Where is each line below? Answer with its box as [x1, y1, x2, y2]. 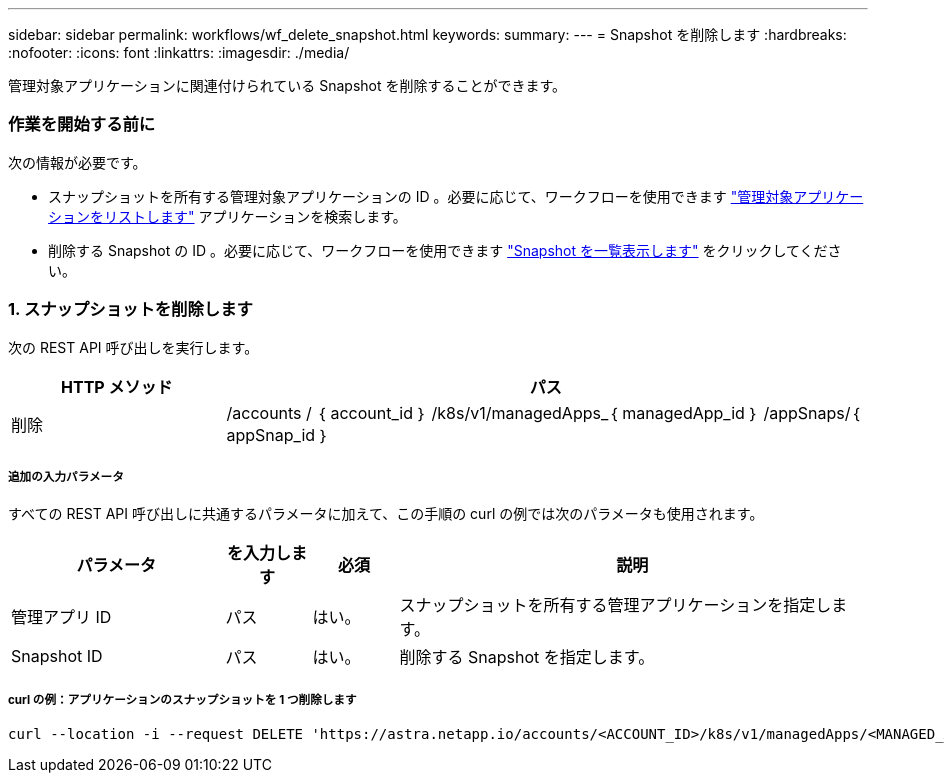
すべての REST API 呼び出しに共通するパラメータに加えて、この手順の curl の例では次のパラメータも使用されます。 [8, 505, 764, 523]
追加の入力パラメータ [8, 469, 124, 484]
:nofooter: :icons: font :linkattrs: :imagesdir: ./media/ [8, 44, 350, 61]
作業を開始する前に [8, 114, 156, 135]
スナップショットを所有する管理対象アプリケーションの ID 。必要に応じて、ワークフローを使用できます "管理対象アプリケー [48, 187, 864, 205]
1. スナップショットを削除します [8, 299, 253, 320]
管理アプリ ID [11, 607, 112, 628]
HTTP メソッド [61, 376, 173, 397]
